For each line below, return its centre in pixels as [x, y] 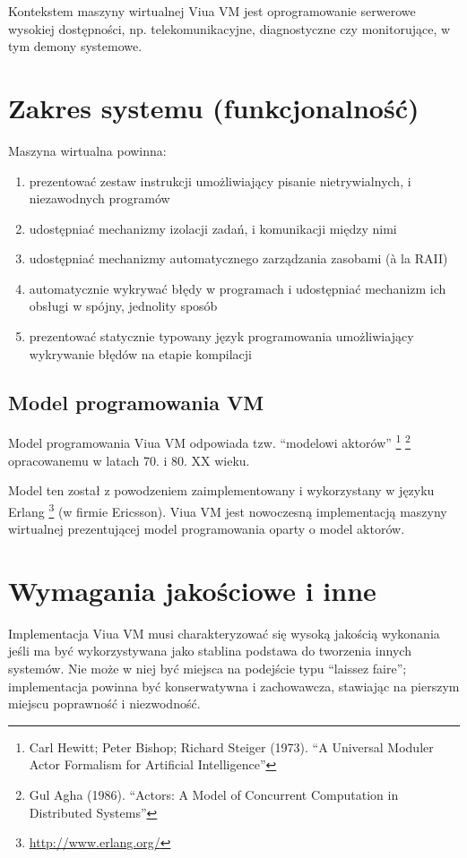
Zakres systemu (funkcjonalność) [214, 107]
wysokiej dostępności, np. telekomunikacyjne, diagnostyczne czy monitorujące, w [229, 28]
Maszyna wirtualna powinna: [87, 150]
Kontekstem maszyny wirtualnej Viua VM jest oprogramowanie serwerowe [212, 11]
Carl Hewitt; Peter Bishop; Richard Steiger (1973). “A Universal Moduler [231, 746]
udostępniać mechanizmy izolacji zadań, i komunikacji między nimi [213, 228]
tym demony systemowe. [75, 46]
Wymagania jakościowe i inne [192, 590]
